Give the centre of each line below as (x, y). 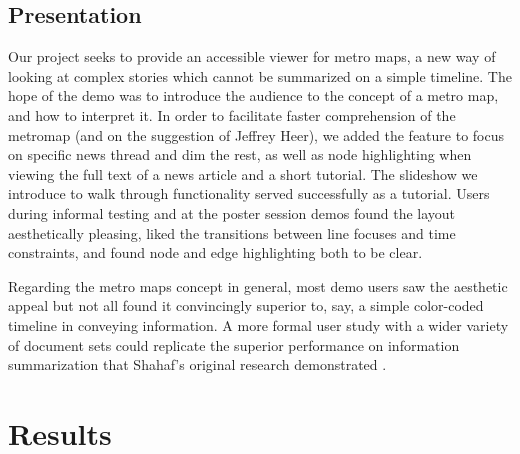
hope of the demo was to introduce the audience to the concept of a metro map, (253, 95)
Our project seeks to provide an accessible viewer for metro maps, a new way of (252, 56)
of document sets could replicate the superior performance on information (234, 344)
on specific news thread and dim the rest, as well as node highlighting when (240, 154)
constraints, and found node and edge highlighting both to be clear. (215, 252)
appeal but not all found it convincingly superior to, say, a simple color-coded (246, 305)
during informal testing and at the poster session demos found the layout (232, 212)
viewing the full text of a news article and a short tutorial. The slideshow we (243, 173)
